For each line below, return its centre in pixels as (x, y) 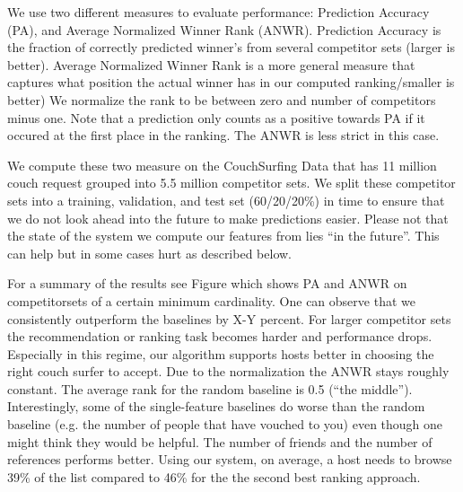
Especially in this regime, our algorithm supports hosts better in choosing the (221, 353)
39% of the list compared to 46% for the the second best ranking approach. (214, 476)
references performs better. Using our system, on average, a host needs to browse (230, 459)
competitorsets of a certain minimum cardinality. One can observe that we (211, 300)
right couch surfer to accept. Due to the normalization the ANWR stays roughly (228, 371)
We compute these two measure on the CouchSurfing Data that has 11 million (222, 165)
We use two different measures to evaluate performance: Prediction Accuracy (218, 12)
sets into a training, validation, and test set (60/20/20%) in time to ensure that (226, 200)
